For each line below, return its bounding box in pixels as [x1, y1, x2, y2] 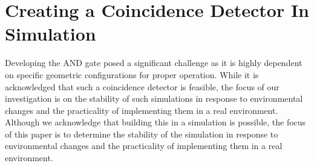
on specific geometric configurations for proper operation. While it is [5, 68, 259, 81]
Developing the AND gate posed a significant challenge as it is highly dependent [5, 56, 303, 69]
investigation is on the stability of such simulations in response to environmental [5, 92, 303, 105]
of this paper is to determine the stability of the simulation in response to [5, 127, 278, 140]
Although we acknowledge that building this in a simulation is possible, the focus [5, 116, 306, 128]
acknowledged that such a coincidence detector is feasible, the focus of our [5, 80, 280, 93]
